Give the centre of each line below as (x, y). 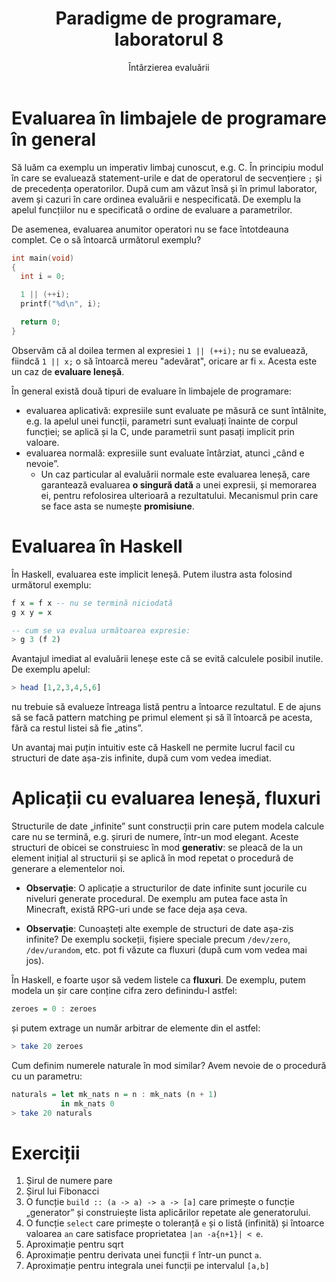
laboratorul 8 (169, 39)
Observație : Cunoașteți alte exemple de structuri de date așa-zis (159, 929)
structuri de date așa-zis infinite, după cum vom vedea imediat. (141, 758)
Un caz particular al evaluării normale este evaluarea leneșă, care (175, 474)
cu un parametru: (47, 1076)
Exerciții (46, 1153)
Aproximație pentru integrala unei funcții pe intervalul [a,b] (147, 1266)
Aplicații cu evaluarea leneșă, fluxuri (166, 798)
